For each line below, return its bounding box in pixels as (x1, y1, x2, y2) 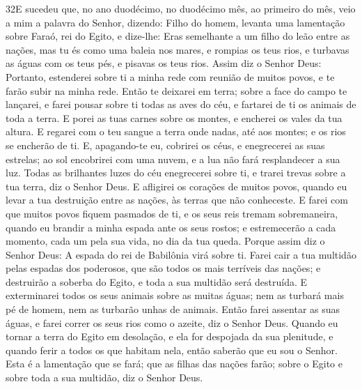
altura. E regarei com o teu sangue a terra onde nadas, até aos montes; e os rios (6, 124, 346, 139)
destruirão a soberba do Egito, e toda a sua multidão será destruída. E (6, 274, 308, 289)
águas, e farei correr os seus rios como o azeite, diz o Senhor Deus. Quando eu (6, 315, 338, 330)
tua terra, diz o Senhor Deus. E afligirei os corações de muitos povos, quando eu (6, 178, 347, 193)
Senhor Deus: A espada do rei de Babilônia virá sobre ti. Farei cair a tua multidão (6, 247, 356, 261)
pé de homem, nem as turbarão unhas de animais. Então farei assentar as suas (6, 302, 340, 316)
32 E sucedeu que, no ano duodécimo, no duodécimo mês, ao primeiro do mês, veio (6, 1, 356, 15)
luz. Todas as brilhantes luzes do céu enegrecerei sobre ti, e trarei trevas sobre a (6, 165, 346, 180)
